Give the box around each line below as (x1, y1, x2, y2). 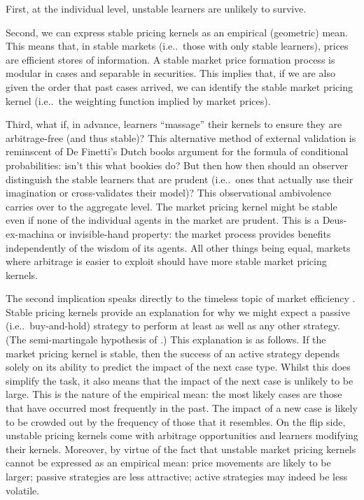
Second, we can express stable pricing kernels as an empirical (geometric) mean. (6, 24, 348, 39)
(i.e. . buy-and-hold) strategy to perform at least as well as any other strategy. (6, 318, 340, 333)
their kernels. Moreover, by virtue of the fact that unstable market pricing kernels (6, 441, 356, 456)
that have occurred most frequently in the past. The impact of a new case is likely (6, 401, 358, 415)
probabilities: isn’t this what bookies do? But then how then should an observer (6, 157, 349, 172)
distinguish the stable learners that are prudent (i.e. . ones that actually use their (6, 171, 353, 186)
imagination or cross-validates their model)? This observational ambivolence (6, 185, 332, 200)
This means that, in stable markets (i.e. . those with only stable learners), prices (6, 38, 349, 53)
